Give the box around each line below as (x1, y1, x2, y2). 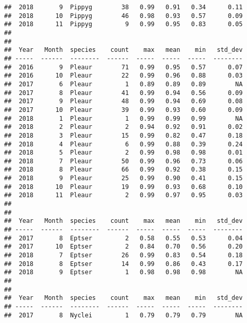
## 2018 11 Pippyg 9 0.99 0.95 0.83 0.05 (4, 21, 243, 28)
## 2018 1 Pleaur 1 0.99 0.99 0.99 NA (4, 115, 243, 122)
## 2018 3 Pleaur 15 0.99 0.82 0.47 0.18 (4, 131, 243, 139)
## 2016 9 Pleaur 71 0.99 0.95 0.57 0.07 (4, 63, 243, 71)
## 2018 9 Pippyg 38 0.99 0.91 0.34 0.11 (4, 4, 243, 11)
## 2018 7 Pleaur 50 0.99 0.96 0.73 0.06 (4, 157, 243, 165)
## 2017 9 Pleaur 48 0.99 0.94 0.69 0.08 (4, 98, 243, 105)
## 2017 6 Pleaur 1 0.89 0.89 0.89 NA (4, 80, 243, 88)
